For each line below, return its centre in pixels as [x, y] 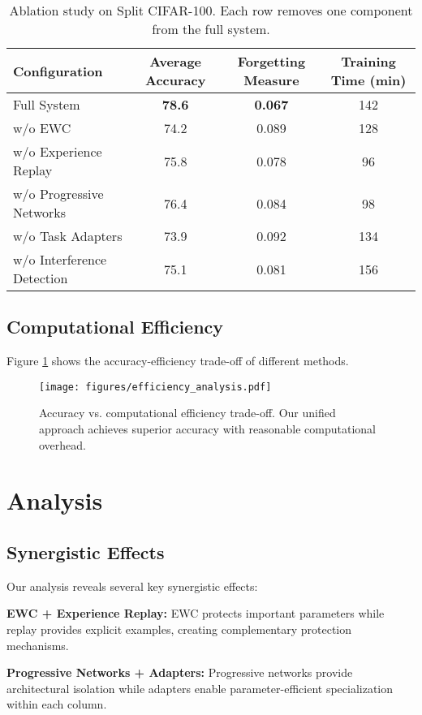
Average [176, 61]
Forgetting [271, 61]
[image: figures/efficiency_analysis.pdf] [155, 387]
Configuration [58, 71]
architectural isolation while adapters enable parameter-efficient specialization [200, 688]
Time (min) [368, 80]
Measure [271, 80]
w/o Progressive [58, 194]
